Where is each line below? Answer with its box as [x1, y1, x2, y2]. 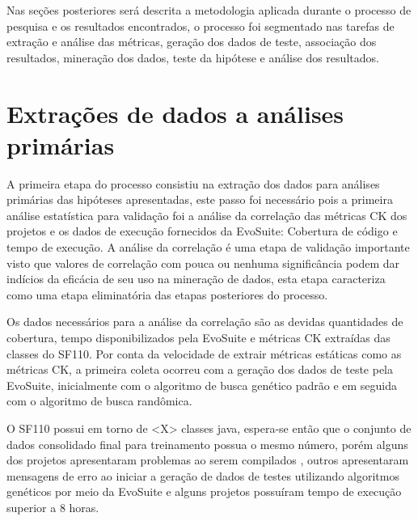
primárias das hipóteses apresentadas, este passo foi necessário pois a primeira [6, 191, 393, 208]
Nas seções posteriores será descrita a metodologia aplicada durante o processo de [6, 2, 412, 18]
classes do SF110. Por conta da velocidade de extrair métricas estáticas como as [6, 345, 402, 362]
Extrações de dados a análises [6, 96, 344, 129]
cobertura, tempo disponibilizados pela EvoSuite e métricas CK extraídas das [6, 329, 391, 346]
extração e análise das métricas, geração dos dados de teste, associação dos [6, 33, 377, 50]
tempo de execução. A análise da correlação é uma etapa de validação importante [6, 239, 410, 256]
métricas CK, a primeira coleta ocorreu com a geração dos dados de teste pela [6, 361, 394, 378]
